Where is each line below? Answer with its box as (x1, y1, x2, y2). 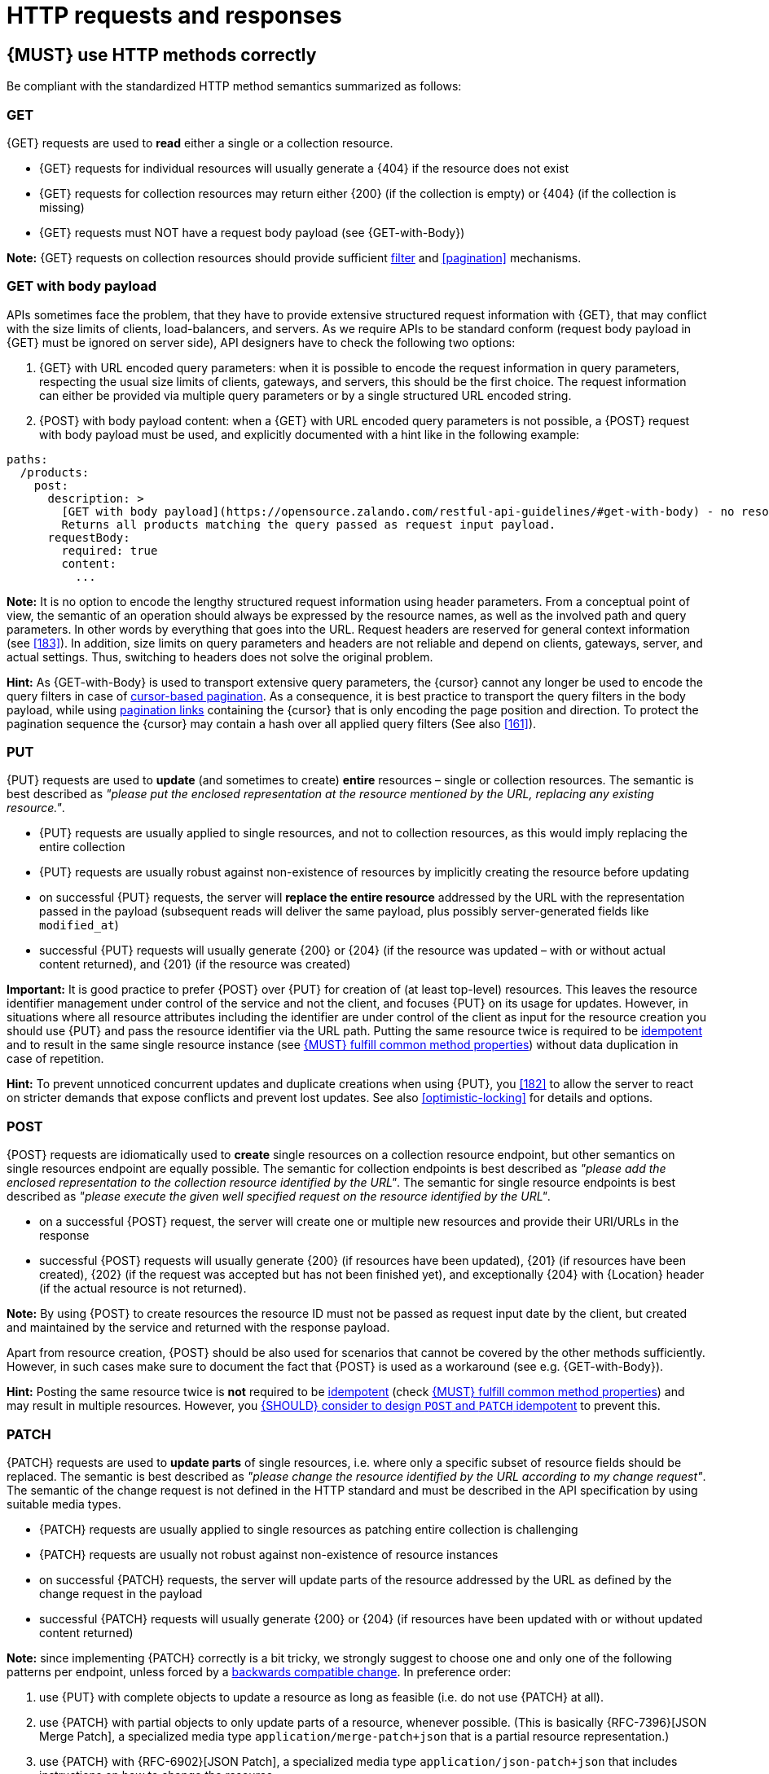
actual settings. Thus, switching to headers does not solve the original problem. (7, 649, 433, 664)
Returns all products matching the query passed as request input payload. (61, 517, 556, 531)
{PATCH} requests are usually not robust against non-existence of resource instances (39, 1547, 499, 1561)
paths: (7, 452, 48, 466)
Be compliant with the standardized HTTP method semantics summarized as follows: (7, 79, 462, 94)
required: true (61, 543, 158, 557)
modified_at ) (39, 918, 119, 933)
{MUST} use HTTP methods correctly (7, 44, 317, 65)
